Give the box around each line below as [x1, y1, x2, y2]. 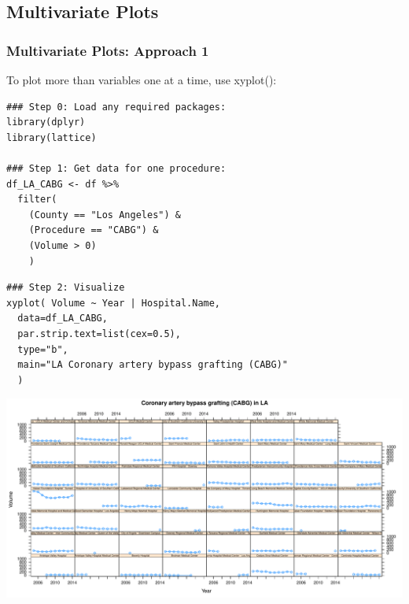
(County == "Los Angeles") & [28, 209, 181, 220]
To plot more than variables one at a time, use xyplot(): [6, 72, 277, 87]
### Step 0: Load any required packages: [6, 101, 227, 113]
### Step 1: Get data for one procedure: [6, 162, 227, 174]
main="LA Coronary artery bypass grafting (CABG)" [17, 359, 288, 371]
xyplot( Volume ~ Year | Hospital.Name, [6, 297, 221, 309]
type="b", [17, 343, 68, 355]
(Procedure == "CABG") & [28, 224, 159, 236]
